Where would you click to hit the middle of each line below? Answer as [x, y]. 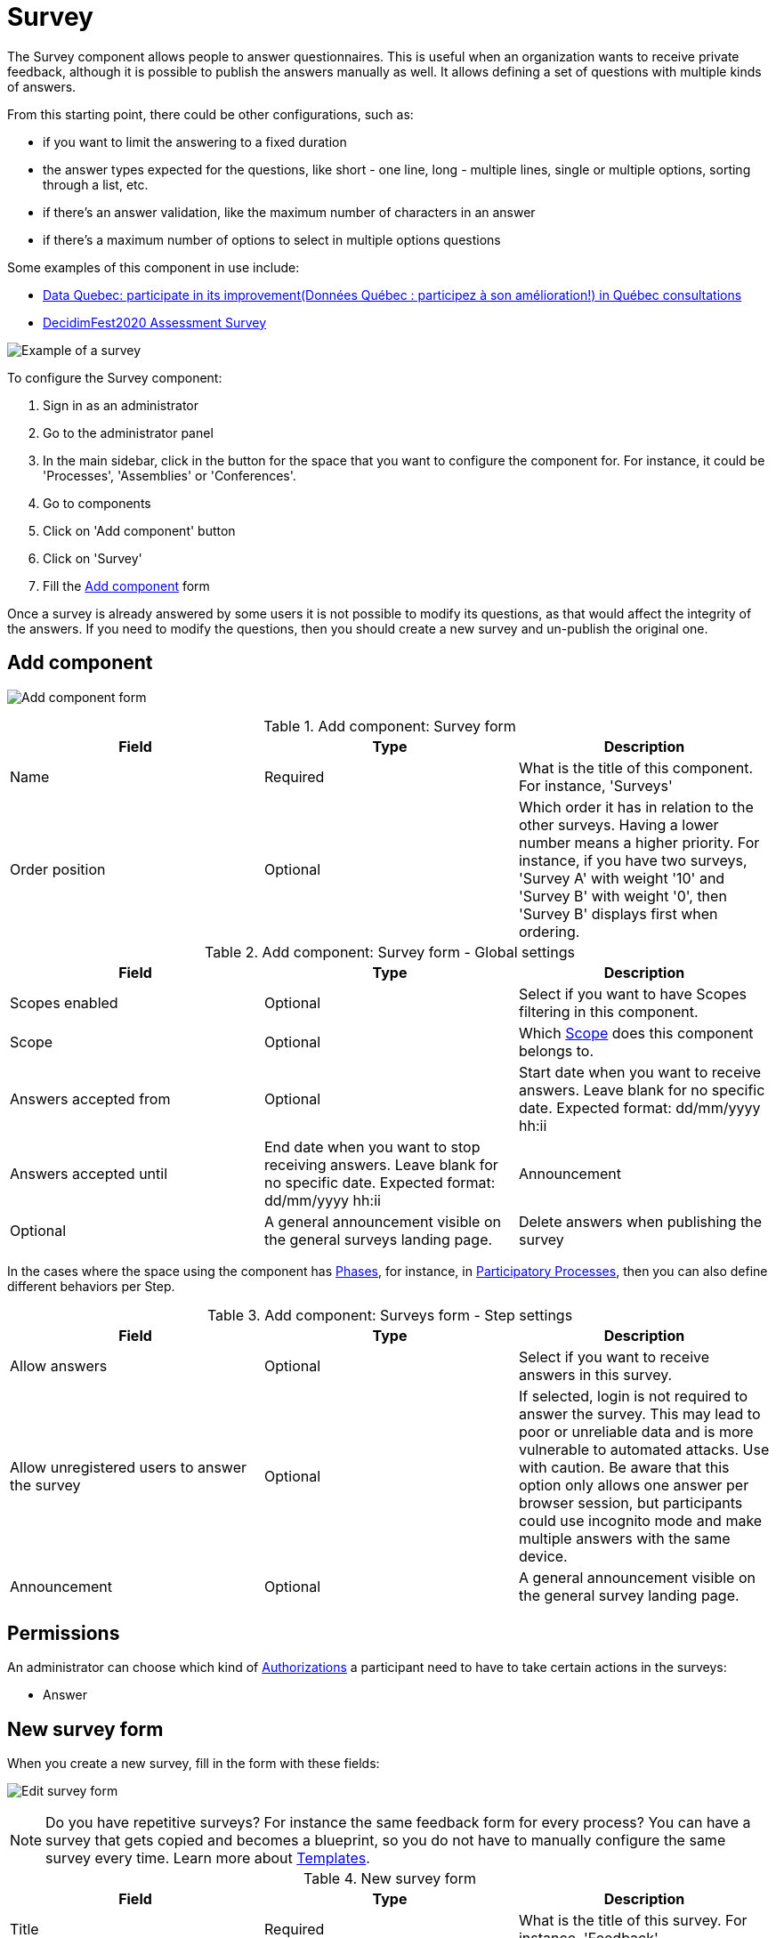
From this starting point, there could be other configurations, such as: [210, 114]
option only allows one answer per [634, 1485]
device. [543, 1556]
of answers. [42, 86]
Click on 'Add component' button [139, 530]
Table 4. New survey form [390, 1879]
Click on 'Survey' [93, 558]
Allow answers [59, 1365]
